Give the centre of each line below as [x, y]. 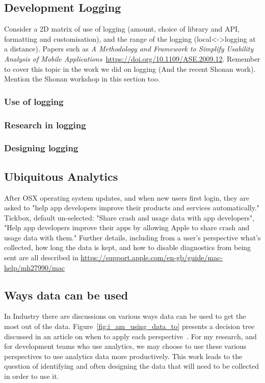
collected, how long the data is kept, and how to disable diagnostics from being [128, 247]
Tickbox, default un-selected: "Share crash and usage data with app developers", [129, 217]
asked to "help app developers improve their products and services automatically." [132, 208]
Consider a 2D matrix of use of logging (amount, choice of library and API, [122, 29]
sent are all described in [41, 257]
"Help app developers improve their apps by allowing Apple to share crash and [127, 227]
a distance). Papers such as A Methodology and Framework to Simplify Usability [129, 49]
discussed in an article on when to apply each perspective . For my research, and [130, 336]
